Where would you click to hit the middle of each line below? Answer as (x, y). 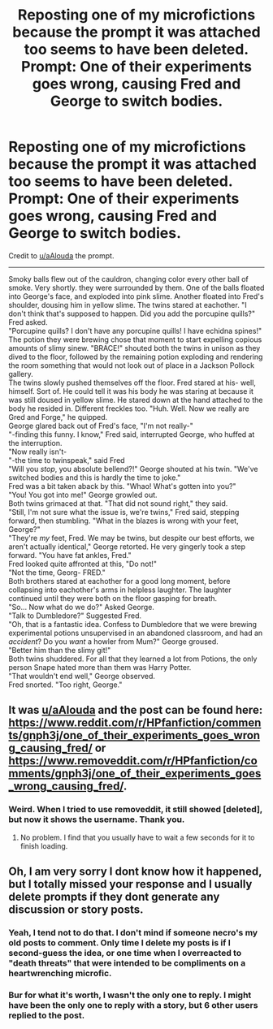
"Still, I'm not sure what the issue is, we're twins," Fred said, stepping (124, 512)
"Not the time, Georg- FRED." (57, 572)
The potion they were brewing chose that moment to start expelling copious (135, 339)
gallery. (21, 374)
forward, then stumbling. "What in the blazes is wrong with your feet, (123, 521)
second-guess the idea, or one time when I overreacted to (125, 953)
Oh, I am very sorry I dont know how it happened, (135, 872)
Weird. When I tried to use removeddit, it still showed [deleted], (135, 810)
